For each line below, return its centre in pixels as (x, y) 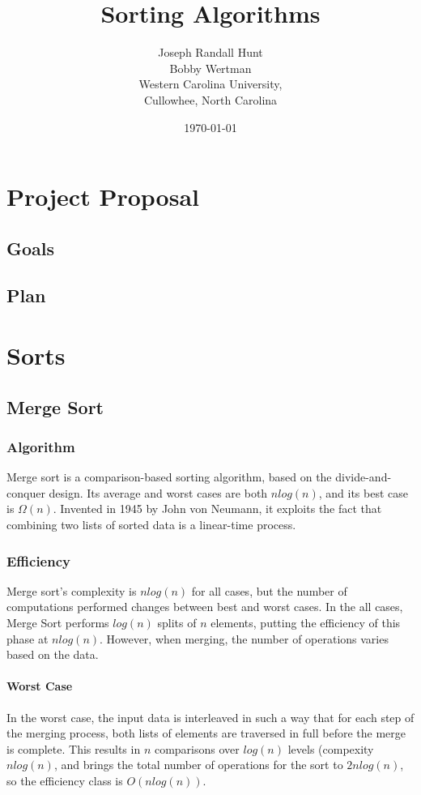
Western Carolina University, (210, 84)
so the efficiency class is (65, 780)
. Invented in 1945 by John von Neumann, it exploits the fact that (217, 509)
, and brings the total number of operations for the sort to (198, 765)
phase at (28, 638)
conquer (26, 492)
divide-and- (364, 477)
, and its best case (363, 492)
